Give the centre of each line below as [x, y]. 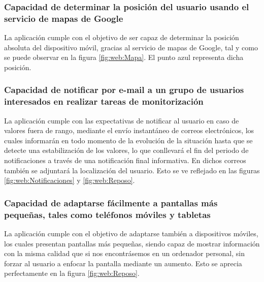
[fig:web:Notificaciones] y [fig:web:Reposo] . [70, 180]
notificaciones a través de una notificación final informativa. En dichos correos [125, 160]
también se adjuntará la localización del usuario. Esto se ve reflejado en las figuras [132, 170]
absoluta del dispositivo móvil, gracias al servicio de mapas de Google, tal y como [131, 47]
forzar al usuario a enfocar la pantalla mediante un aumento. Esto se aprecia [123, 263]
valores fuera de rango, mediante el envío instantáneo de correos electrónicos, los [129, 130]
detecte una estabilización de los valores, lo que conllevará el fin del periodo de [126, 150]
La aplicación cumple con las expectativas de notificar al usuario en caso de [122, 120]
